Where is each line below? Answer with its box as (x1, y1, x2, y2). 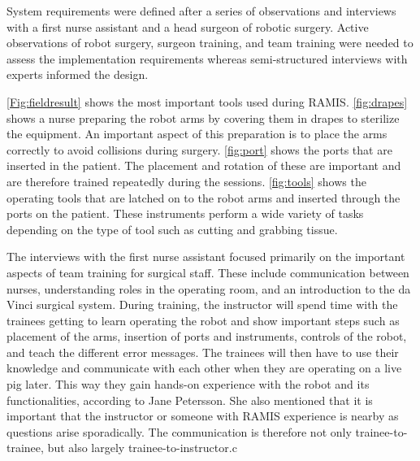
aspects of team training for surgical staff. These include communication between (6, 263, 409, 281)
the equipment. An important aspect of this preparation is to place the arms (6, 125, 388, 142)
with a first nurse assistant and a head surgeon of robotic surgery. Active (6, 18, 369, 35)
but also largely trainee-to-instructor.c (47, 439, 237, 456)
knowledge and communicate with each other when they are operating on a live (6, 359, 402, 376)
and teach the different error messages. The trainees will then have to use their (6, 343, 399, 360)
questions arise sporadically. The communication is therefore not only (6, 423, 352, 440)
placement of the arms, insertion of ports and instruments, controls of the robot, (6, 328, 407, 345)
